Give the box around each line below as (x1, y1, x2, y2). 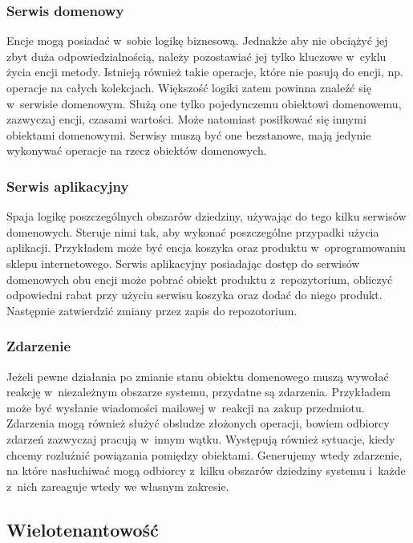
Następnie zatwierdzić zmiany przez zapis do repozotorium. (6, 302, 298, 318)
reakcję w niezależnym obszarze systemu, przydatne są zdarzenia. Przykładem (6, 383, 391, 400)
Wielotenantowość (6, 517, 159, 541)
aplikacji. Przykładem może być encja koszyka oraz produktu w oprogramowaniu (6, 239, 406, 256)
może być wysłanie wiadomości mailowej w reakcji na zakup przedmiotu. (6, 399, 365, 415)
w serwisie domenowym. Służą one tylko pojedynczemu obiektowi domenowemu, (6, 95, 402, 111)
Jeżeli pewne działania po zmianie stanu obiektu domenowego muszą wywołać (6, 367, 389, 384)
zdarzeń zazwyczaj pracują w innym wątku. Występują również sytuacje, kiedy (6, 430, 395, 447)
